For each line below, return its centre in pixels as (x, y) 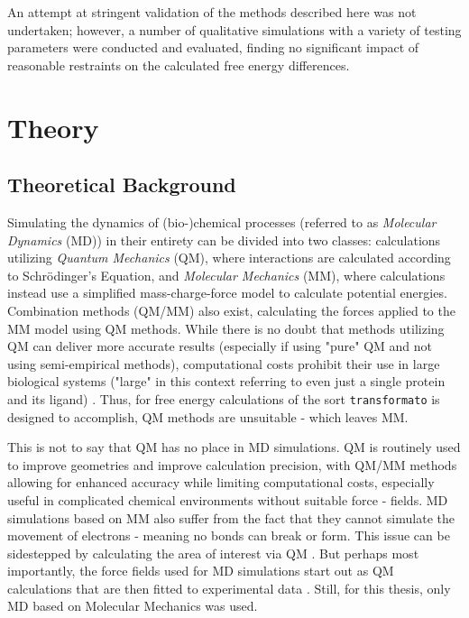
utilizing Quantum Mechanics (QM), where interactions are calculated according (229, 258)
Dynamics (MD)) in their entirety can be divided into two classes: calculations (224, 240)
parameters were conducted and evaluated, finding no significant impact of (213, 47)
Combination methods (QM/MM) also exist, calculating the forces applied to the (231, 310)
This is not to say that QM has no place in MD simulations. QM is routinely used (234, 447)
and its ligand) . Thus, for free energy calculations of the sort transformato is (224, 398)
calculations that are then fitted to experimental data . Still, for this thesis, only (229, 588)
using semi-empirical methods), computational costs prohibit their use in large (224, 363)
